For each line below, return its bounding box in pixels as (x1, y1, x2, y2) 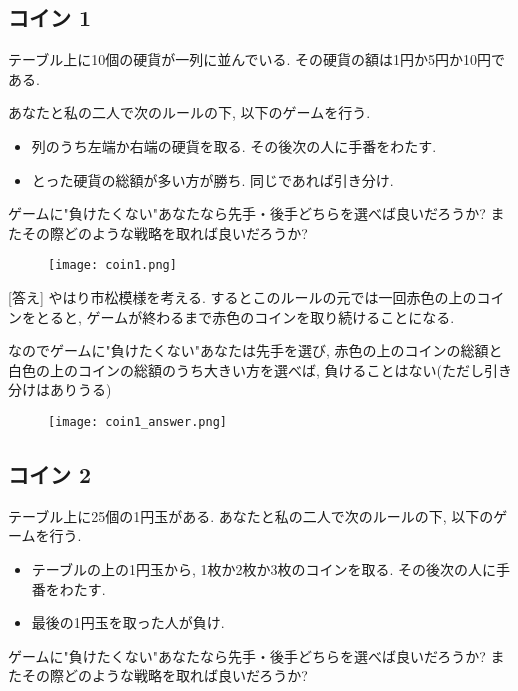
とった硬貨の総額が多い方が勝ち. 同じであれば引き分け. (31, 169, 394, 190)
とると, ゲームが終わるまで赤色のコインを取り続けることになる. (35, 306, 455, 327)
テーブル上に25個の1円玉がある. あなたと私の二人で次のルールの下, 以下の (8, 505, 494, 526)
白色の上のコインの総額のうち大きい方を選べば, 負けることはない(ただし (8, 359, 484, 380)
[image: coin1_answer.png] (48, 414, 227, 429)
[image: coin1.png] (48, 258, 177, 273)
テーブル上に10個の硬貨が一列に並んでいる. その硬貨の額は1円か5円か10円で (8, 49, 506, 70)
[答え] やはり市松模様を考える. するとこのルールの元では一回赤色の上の (8, 287, 477, 308)
